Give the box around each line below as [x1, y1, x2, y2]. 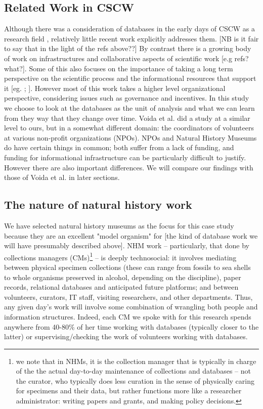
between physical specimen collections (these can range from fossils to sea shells [4, 261, 251, 272]
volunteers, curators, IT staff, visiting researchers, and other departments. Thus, [4, 291, 253, 302]
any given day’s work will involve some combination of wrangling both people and [4, 301, 258, 312]
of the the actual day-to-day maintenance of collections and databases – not [16, 366, 251, 376]
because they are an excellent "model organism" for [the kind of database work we [4, 230, 258, 241]
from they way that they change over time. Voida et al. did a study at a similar [4, 112, 250, 123]
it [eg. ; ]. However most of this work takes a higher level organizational [4, 82, 226, 93]
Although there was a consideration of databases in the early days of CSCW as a [4, 23, 255, 34]
